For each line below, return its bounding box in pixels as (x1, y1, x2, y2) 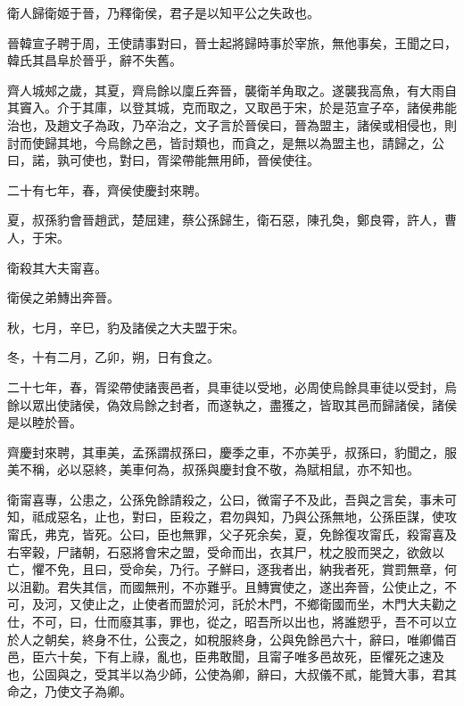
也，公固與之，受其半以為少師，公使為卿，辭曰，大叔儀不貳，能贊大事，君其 (7, 664, 457, 683)
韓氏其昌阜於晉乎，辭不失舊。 (7, 51, 182, 70)
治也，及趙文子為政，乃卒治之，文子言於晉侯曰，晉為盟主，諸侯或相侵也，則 (7, 115, 457, 134)
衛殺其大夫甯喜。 (7, 258, 107, 276)
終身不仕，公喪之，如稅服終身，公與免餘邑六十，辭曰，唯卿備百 (81, 629, 457, 648)
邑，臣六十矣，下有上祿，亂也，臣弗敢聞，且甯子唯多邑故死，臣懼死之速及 (7, 647, 444, 666)
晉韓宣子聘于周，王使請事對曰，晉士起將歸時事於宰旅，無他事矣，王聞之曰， (7, 33, 457, 52)
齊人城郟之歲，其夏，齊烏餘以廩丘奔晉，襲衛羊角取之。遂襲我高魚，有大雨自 (7, 80, 457, 99)
